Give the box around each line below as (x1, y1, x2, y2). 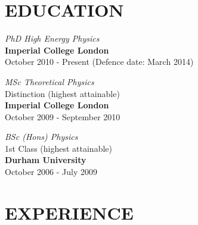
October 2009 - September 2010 (5, 110, 120, 123)
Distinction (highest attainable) (5, 87, 120, 99)
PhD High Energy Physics (5, 32, 100, 45)
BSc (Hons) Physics (5, 130, 78, 143)
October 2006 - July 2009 (5, 165, 98, 178)
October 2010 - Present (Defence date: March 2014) (5, 55, 194, 68)
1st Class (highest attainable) (5, 142, 112, 154)
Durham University (5, 154, 86, 166)
